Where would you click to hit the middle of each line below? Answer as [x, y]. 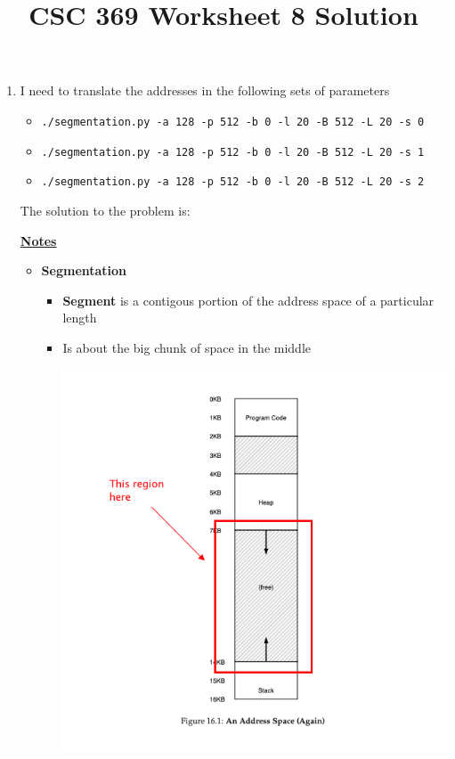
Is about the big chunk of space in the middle [187, 347]
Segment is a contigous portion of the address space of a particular [248, 300]
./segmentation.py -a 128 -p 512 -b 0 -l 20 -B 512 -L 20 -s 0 [233, 122]
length [80, 318]
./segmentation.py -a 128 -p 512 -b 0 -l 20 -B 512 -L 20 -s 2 [233, 182]
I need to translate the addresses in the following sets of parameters [205, 90]
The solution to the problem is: [105, 210]
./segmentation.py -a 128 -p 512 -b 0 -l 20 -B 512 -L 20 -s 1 [233, 152]
